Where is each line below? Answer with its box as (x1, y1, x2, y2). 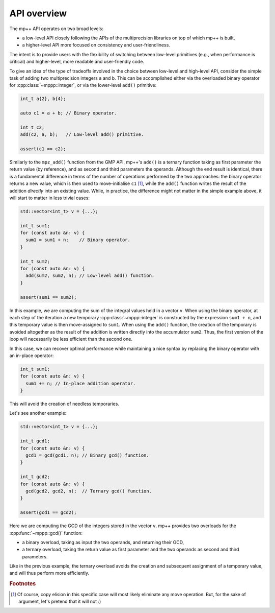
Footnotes (9, 580, 36, 587)
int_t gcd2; (20, 474, 50, 480)
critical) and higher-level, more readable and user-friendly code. (9, 59, 145, 65)
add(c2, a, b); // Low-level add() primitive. (20, 132, 144, 137)
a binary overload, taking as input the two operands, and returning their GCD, (22, 539, 184, 545)
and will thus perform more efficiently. (9, 570, 90, 576)
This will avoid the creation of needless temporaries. (9, 401, 120, 407)
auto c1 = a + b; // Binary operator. (20, 110, 117, 116)
